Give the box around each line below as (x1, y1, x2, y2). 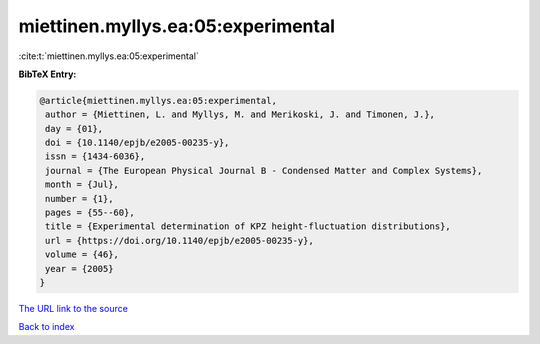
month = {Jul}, (45, 179, 120, 190)
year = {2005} (45, 263, 114, 274)
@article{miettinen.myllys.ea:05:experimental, (39, 95, 277, 106)
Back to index (18, 321, 75, 333)
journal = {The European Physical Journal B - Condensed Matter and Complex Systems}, (45, 165, 483, 176)
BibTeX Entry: (18, 68, 77, 80)
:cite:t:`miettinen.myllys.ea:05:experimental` (18, 50, 199, 62)
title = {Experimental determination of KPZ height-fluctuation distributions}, (45, 221, 452, 232)
